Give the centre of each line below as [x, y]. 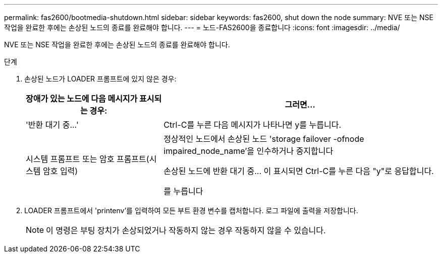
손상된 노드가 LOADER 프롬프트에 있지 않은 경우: [100, 79]
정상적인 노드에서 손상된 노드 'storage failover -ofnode [264, 139]
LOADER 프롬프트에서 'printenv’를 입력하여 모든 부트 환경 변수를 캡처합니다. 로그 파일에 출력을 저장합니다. [191, 210]
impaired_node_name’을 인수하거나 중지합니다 [248, 151]
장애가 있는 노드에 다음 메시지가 [82, 99]
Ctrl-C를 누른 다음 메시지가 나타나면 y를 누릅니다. [253, 125]
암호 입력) [60, 171]
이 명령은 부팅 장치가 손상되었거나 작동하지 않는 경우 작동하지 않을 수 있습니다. [186, 230]
